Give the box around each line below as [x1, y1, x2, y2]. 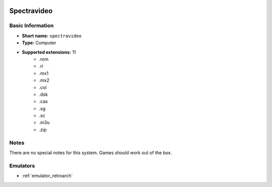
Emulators [9, 162, 35, 169]
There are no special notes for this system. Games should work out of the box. [9, 149, 172, 156]
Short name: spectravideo [22, 33, 82, 39]
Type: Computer [22, 40, 56, 46]
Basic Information [9, 22, 54, 29]
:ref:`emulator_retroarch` [22, 173, 73, 179]
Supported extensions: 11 [22, 49, 76, 55]
